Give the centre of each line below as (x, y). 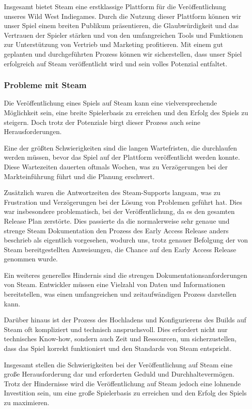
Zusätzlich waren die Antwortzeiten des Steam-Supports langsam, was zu (112, 192)
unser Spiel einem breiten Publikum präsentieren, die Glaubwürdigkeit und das (121, 25)
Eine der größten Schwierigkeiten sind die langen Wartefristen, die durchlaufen (120, 147)
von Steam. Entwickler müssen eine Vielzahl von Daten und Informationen (115, 284)
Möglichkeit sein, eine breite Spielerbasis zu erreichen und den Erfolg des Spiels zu (126, 112)
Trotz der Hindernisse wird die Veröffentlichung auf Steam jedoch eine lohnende (122, 383)
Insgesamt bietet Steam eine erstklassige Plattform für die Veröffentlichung (115, 6)
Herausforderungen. (33, 131)
